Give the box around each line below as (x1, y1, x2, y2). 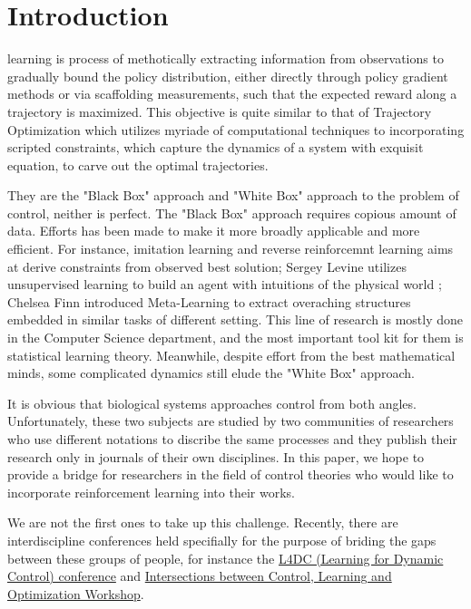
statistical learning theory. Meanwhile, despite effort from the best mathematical (7, 345, 456, 364)
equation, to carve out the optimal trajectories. (7, 155, 269, 174)
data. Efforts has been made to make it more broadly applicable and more (7, 221, 420, 240)
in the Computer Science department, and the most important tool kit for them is (7, 328, 464, 347)
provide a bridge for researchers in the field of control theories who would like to (7, 465, 454, 484)
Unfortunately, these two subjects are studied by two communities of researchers (7, 411, 454, 430)
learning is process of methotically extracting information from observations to (7, 49, 444, 68)
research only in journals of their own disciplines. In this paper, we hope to (7, 447, 425, 466)
